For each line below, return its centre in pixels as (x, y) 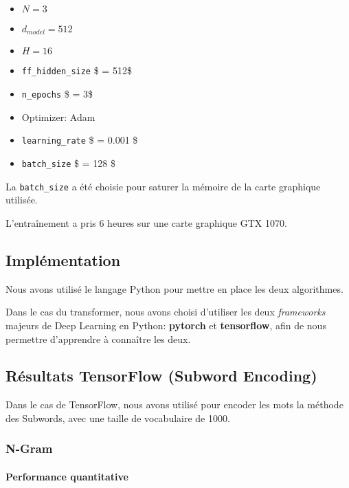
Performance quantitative (67, 476)
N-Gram (29, 448)
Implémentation (63, 259)
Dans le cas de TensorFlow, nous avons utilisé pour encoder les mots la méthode (174, 404)
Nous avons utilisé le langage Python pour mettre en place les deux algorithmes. (174, 288)
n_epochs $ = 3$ (57, 94)
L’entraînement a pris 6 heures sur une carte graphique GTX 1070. (146, 222)
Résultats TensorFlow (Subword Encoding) (161, 376)
